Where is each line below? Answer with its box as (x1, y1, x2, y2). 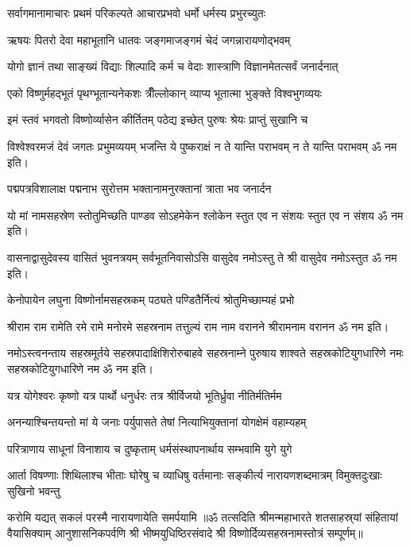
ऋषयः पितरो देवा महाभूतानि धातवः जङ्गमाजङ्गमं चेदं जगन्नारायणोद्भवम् (7, 31, 291, 48)
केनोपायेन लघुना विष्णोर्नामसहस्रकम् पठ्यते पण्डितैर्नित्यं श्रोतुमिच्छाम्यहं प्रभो (7, 291, 295, 308)
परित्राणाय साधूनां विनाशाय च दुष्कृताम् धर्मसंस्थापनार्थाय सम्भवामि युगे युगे (7, 440, 292, 456)
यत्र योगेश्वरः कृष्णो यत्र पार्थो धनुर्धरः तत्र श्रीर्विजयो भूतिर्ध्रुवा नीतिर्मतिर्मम (7, 387, 282, 403)
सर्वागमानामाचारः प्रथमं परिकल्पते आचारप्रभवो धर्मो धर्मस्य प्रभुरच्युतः (7, 5, 266, 21)
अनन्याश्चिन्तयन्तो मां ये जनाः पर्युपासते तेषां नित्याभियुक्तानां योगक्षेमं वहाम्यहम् (7, 414, 307, 430)
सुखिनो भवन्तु (7, 482, 60, 499)
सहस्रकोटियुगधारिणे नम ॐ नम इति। (7, 360, 153, 376)
